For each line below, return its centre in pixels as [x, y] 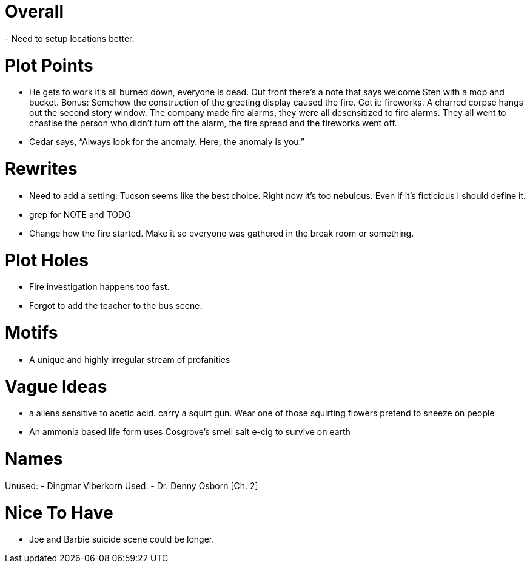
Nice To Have [59, 512]
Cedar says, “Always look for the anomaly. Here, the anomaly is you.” [167, 142]
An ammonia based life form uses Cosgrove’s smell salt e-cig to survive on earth [190, 432]
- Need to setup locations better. [70, 38]
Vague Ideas [56, 386]
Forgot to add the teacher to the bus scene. [116, 306]
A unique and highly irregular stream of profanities [130, 359]
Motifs [32, 333]
